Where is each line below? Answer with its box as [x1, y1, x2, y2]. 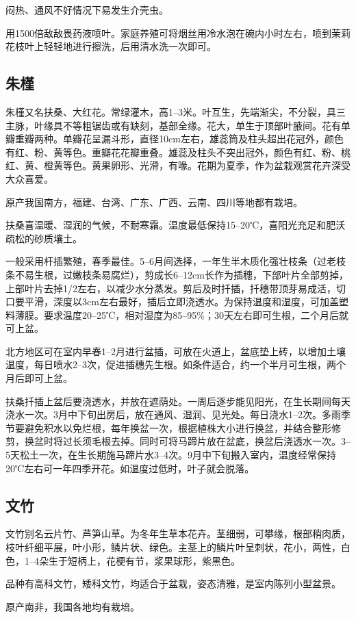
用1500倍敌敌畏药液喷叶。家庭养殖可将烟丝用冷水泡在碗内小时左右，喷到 [5, 25, 331, 40]
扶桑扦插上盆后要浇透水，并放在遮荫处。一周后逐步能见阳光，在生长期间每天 [5, 394, 351, 408]
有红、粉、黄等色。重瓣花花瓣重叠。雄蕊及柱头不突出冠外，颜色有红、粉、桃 [5, 144, 351, 159]
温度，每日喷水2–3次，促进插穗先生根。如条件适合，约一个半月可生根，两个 [5, 357, 346, 372]
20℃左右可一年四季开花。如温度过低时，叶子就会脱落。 [5, 461, 255, 475]
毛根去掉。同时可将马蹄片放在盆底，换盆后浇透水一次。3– [91, 434, 351, 448]
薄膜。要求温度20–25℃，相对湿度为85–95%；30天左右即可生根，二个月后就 [14, 307, 348, 322]
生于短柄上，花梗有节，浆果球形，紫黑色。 [48, 553, 240, 567]
